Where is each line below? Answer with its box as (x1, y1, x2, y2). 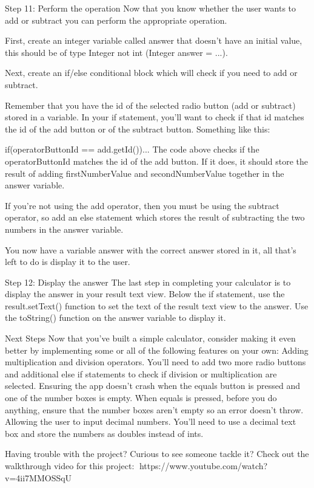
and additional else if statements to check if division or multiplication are (5, 367, 277, 380)
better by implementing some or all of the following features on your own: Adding (5, 343, 309, 356)
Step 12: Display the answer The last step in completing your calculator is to (5, 275, 291, 288)
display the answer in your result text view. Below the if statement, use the (5, 287, 285, 300)
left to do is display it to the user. (5, 255, 130, 268)
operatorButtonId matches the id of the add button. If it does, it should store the (5, 154, 308, 167)
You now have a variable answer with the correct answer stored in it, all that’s (5, 243, 296, 256)
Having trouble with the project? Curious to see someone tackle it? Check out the (5, 447, 309, 460)
